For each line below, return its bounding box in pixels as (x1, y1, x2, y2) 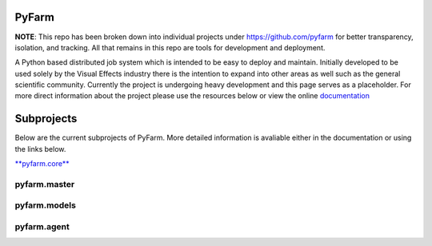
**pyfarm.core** (14, 159, 70, 169)
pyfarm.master (14, 178, 75, 189)
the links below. (14, 144, 66, 153)
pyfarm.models (14, 200, 76, 211)
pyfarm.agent (14, 221, 70, 232)
